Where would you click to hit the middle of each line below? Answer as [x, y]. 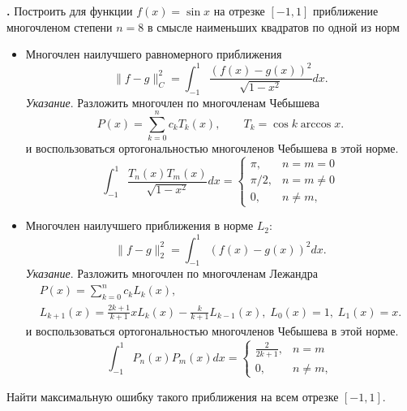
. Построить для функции [70, 11]
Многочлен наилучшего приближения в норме [139, 225]
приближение [345, 11]
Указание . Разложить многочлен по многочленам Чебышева [173, 102]
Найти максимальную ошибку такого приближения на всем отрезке [173, 396]
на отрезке [239, 11]
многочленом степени [60, 26]
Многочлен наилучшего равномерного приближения [154, 54]
